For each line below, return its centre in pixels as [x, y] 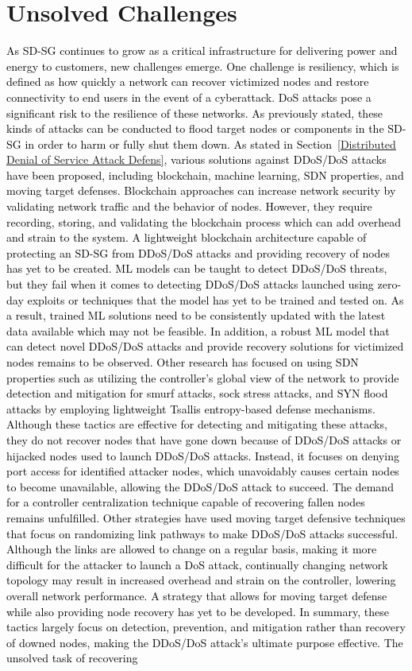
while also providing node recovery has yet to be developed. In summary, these [198, 611]
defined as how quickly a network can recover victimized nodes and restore [188, 81]
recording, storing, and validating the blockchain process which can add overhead [204, 221]
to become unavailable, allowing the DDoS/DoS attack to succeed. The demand [200, 486]
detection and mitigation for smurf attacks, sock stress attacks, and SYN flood [197, 393]
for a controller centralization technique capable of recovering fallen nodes [186, 502]
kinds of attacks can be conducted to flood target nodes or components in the [195, 128]
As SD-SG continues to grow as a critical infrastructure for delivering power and [202, 50]
